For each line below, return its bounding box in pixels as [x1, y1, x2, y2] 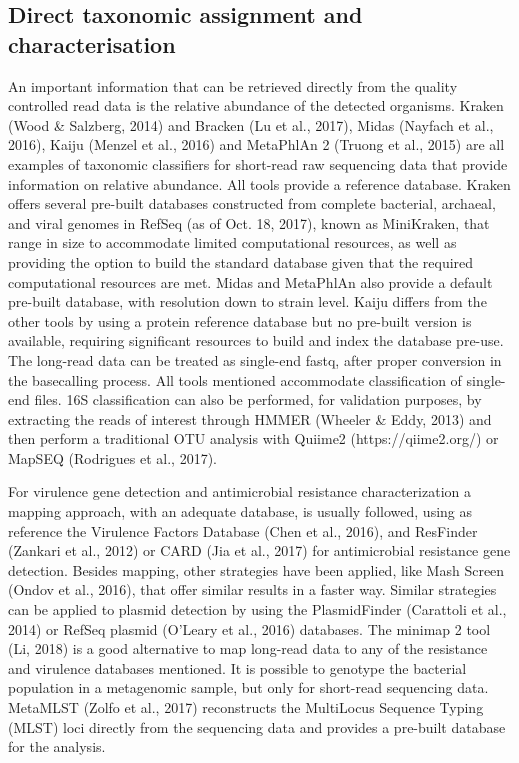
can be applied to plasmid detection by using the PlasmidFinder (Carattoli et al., [8, 599, 507, 620]
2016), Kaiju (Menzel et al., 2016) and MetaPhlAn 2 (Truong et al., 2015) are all [8, 134, 505, 155]
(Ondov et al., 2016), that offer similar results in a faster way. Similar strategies [8, 579, 497, 600]
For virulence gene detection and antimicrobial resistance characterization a [8, 481, 471, 502]
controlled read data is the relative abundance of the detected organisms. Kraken [8, 95, 504, 116]
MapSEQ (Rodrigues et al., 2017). [8, 447, 217, 468]
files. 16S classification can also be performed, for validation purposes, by [34, 389, 482, 410]
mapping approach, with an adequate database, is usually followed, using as [8, 501, 473, 522]
